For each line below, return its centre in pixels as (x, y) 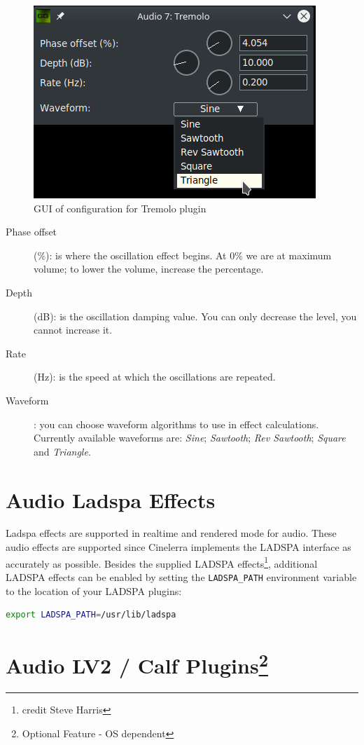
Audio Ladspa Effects (111, 499)
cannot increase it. (73, 330)
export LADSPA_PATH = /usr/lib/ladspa (91, 615)
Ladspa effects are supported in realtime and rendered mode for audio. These (171, 533)
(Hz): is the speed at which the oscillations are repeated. (155, 377)
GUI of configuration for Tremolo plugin (120, 208)
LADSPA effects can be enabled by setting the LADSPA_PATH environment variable (181, 576)
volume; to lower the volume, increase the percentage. (149, 269)
